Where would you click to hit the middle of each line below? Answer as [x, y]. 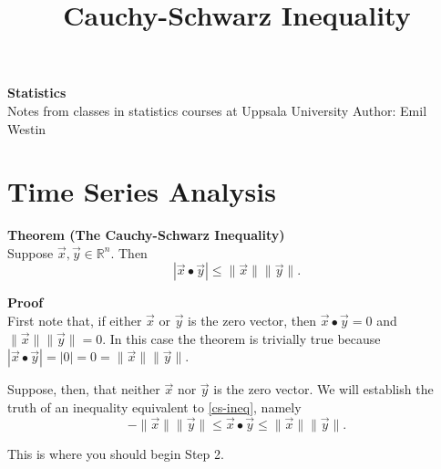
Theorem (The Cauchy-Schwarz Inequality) [146, 235]
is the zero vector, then [252, 321]
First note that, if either [75, 321]
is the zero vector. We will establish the [323, 389]
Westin [27, 128]
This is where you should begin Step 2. [116, 453]
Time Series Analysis [142, 191]
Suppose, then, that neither [84, 389]
